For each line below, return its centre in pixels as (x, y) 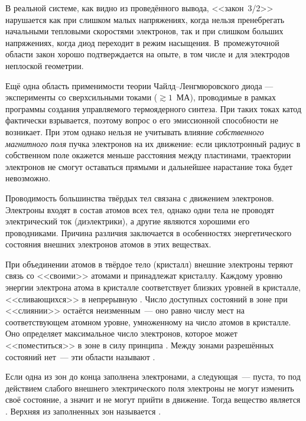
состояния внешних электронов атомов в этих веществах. (108, 244)
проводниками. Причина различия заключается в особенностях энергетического (149, 232)
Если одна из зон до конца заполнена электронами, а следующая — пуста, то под (153, 376)
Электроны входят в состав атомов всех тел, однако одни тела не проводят (140, 209)
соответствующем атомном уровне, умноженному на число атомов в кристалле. (148, 322)
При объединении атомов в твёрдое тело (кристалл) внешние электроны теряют (149, 264)
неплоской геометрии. (45, 65)
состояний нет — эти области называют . (80, 356)
